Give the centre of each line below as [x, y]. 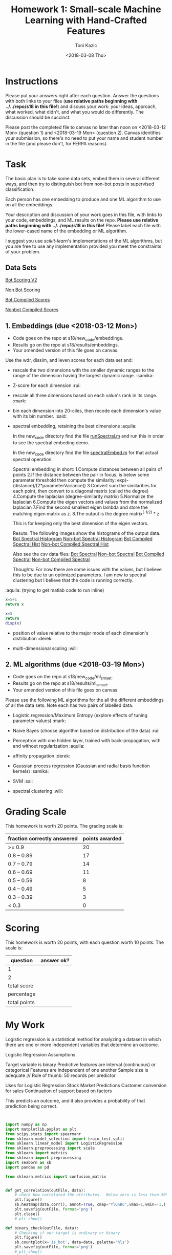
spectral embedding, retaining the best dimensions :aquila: [74, 426]
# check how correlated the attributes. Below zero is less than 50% [91, 1195]
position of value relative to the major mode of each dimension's [80, 633]
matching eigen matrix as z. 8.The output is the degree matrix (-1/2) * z [86, 513]
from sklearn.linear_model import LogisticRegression [64, 1143]
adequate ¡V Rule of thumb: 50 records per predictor [61, 1075]
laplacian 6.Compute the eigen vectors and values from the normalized [87, 502]
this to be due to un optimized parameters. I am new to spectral [80, 575]
